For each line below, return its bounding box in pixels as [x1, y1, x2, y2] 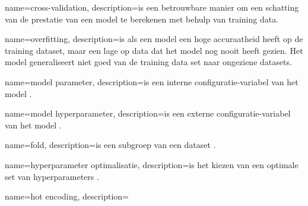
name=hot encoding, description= [5, 190, 129, 202]
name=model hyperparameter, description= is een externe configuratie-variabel [5, 107, 291, 120]
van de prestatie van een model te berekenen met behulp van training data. [5, 12, 279, 25]
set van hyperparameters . [5, 170, 99, 182]
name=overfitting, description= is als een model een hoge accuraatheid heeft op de [5, 33, 303, 45]
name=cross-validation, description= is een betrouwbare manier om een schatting [5, 1, 299, 13]
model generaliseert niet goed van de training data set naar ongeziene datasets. [5, 56, 292, 68]
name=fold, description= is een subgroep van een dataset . [5, 139, 216, 151]
